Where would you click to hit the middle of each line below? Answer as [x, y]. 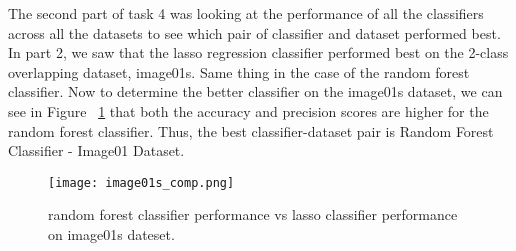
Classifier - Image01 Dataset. [96, 150]
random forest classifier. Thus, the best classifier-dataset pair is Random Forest [251, 130]
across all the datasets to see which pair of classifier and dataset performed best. [254, 32]
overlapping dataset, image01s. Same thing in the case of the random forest [239, 71]
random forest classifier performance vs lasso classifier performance [253, 214]
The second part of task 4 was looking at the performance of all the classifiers [246, 13]
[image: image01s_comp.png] [141, 182]
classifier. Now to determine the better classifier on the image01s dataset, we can [255, 91]
